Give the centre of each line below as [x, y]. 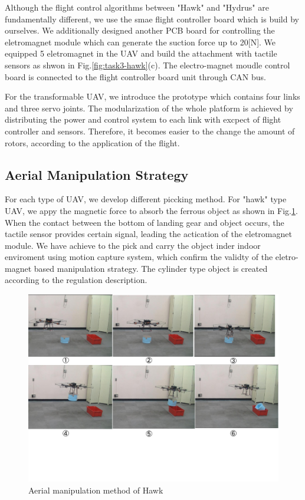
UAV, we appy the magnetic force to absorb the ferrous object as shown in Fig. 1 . [151, 210]
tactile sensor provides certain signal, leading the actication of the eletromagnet [148, 234]
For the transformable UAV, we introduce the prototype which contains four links [152, 96]
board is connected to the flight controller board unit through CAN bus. [135, 76]
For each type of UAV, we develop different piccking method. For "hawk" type [146, 199]
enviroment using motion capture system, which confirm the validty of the [139, 257]
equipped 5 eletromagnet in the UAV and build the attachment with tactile [141, 53]
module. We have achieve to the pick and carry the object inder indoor [133, 245]
